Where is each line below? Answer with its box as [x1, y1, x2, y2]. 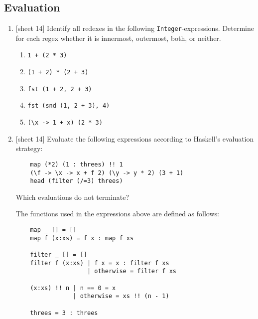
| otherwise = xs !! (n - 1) [73, 293, 169, 300]
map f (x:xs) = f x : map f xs [30, 234, 134, 242]
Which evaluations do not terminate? [15, 191, 129, 202]
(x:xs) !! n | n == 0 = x [30, 284, 116, 292]
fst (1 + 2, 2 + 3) [27, 85, 92, 93]
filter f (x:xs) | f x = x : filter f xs [30, 259, 169, 267]
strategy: [15, 143, 43, 154]
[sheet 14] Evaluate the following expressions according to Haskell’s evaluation [15, 133, 254, 144]
